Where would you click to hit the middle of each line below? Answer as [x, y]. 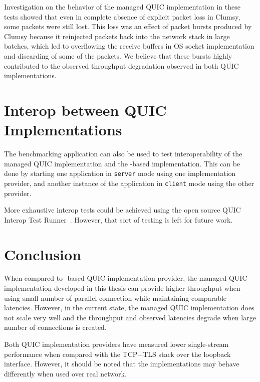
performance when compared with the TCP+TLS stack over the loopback [117, 354]
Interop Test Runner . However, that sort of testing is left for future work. [118, 219]
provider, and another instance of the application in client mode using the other [129, 183]
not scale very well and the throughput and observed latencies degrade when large [130, 317]
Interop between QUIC [85, 110]
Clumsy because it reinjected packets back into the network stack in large [117, 36]
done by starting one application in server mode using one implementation [120, 173]
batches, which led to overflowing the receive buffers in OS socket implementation [129, 46]
